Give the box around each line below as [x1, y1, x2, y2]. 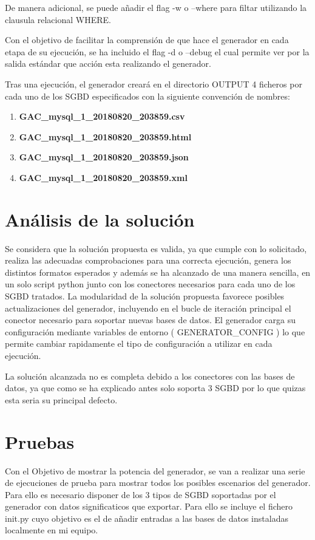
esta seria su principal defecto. [5, 393, 118, 406]
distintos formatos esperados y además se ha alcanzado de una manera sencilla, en [5, 265, 311, 278]
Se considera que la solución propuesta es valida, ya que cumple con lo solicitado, [5, 242, 307, 255]
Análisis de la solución [5, 207, 195, 231]
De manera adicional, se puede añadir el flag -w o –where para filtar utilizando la [5, 1, 307, 13]
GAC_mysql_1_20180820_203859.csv [19, 110, 185, 123]
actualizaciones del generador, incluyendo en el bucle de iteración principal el [5, 301, 291, 314]
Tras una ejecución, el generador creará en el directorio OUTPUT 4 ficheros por [5, 77, 302, 90]
